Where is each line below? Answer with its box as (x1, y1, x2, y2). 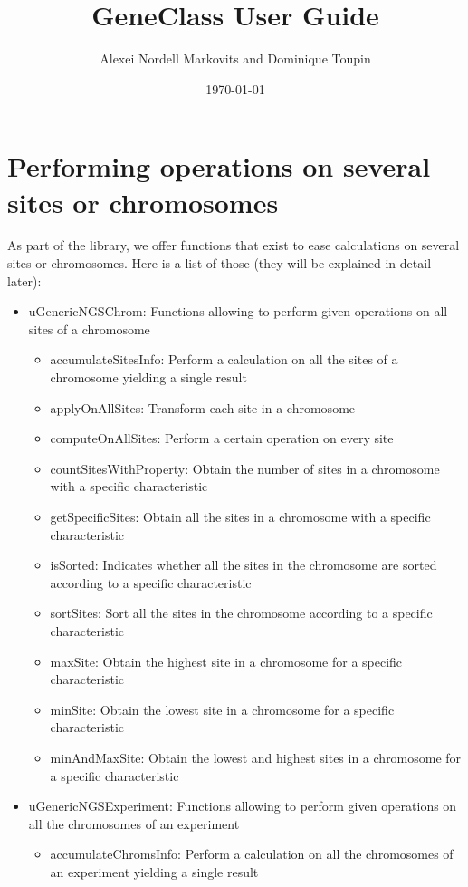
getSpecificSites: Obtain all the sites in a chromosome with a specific (50, 506, 431, 525)
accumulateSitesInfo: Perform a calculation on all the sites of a (50, 350, 398, 369)
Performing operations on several (7, 148, 431, 185)
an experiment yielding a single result (50, 862, 259, 881)
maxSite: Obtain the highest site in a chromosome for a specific (50, 651, 403, 670)
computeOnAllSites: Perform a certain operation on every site (50, 429, 394, 448)
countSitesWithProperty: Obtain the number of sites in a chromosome (50, 458, 440, 477)
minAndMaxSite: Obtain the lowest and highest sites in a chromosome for (50, 747, 462, 766)
